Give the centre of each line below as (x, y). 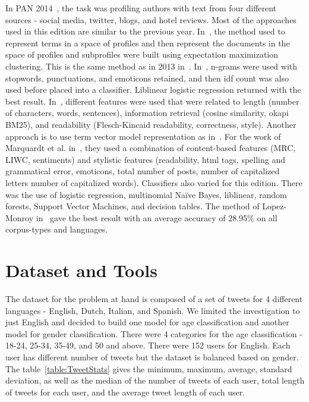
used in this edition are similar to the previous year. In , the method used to (145, 31)
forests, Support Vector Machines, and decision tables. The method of (133, 206)
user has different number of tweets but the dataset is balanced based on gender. (152, 357)
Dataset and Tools (81, 270)
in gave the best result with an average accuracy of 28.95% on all (157, 217)
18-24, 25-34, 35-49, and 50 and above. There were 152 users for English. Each (148, 345)
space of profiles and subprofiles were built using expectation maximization (142, 54)
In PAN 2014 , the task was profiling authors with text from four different (141, 8)
